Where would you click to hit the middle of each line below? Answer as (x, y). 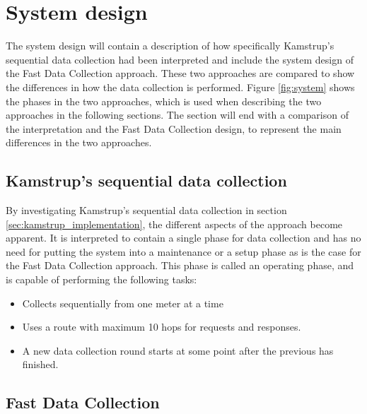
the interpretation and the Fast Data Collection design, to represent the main (174, 128)
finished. (40, 364)
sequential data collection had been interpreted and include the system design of (180, 59)
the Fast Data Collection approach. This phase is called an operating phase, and (180, 265)
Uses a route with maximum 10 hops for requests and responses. (162, 327)
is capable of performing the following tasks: (101, 279)
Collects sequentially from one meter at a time (123, 303)
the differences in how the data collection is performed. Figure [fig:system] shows (180, 87)
